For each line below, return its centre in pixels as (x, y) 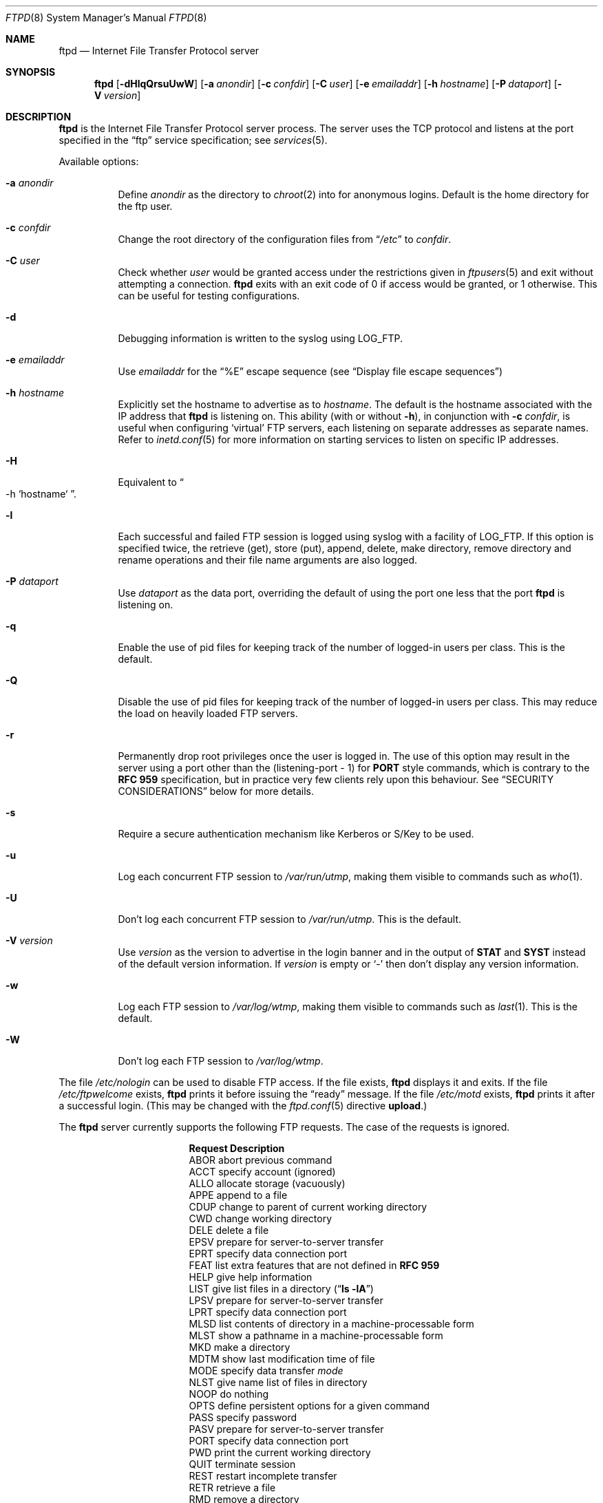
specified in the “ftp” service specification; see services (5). (193, 140)
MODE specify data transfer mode (266, 1371)
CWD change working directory (261, 1218)
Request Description (237, 1148)
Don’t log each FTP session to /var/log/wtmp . (221, 1061)
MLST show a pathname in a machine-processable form (316, 1335)
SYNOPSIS (31, 72)
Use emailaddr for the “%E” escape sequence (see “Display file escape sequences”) (310, 371)
